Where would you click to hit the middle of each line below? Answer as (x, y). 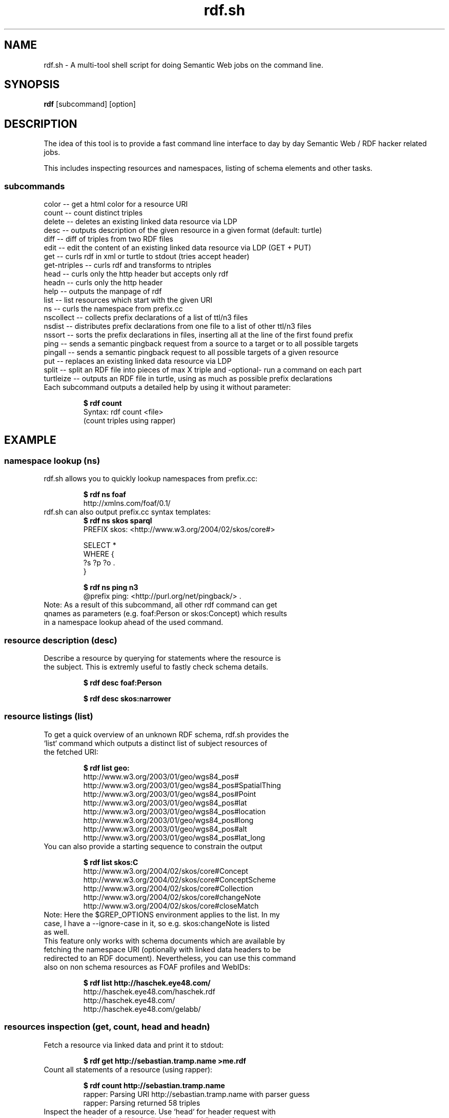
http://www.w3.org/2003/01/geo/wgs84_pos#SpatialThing (182, 785)
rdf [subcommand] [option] (90, 104)
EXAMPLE (30, 440)
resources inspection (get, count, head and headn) (107, 1027)
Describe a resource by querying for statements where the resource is (162, 658)
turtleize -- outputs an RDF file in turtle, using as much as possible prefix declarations (188, 379)
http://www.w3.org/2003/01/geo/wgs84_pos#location (175, 811)
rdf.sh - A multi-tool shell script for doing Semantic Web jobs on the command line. (183, 65)
